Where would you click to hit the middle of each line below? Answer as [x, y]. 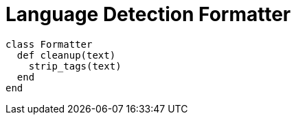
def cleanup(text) [66, 55]
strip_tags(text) [75, 66]
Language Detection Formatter [148, 14]
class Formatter [49, 44]
